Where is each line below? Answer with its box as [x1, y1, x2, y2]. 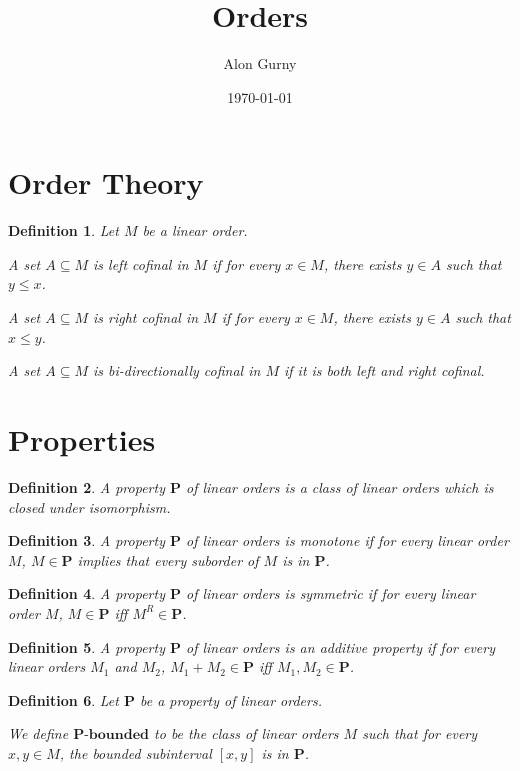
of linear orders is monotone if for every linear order [185, 530, 509, 551]
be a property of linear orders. [139, 689, 322, 710]
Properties [8, 419, 156, 459]
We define [8, 723, 69, 744]
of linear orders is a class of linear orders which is [185, 476, 494, 497]
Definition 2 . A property [8, 476, 165, 497]
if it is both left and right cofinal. [283, 360, 485, 381]
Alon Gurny [223, 53, 297, 74]
